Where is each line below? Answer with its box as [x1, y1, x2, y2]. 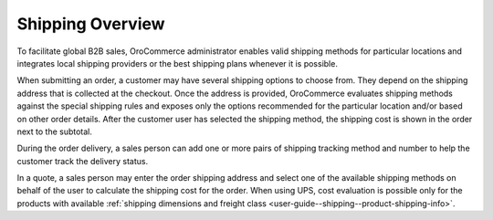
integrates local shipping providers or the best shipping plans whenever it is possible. [16, 58, 338, 68]
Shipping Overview [16, 14, 165, 34]
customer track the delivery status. [16, 155, 149, 166]
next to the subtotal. [16, 126, 93, 137]
